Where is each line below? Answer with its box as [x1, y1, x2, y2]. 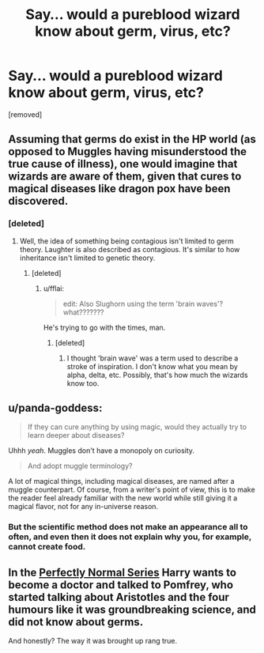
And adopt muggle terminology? [27, 461, 133, 471]
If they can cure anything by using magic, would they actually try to [27, 422, 247, 432]
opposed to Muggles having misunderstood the [8, 145, 247, 159]
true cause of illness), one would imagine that [8, 157, 238, 171]
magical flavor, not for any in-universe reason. [8, 502, 159, 511]
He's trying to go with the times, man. [43, 323, 166, 332]
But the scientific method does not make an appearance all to [8, 522, 248, 533]
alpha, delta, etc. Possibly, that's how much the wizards [66, 370, 248, 379]
